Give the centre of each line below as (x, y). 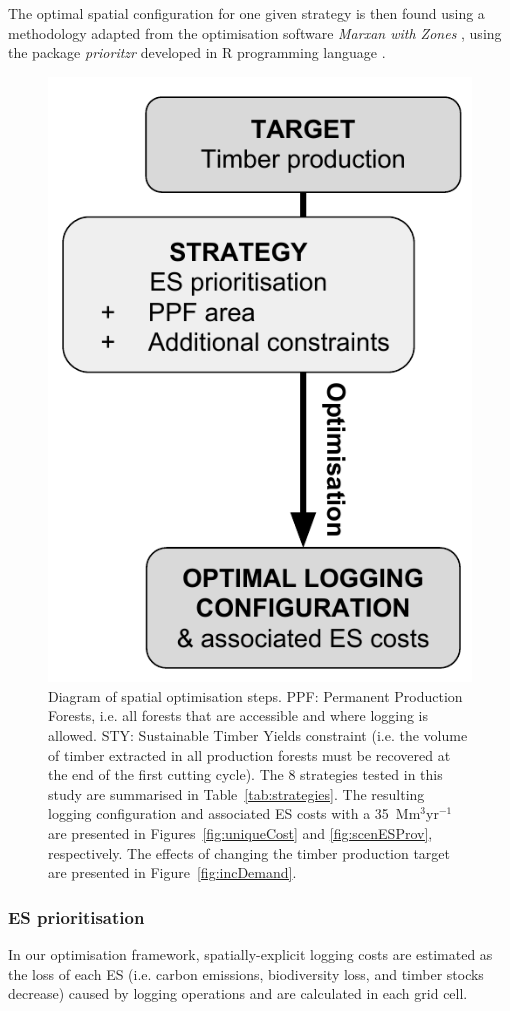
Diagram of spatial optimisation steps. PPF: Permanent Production (255, 695)
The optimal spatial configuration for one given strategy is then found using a (246, 13)
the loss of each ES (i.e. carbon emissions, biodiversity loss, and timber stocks (246, 973)
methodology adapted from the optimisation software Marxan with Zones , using (255, 32)
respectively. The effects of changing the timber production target (249, 852)
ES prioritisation (76, 916)
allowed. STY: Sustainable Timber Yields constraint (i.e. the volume (258, 735)
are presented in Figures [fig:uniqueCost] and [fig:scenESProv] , (240, 832)
